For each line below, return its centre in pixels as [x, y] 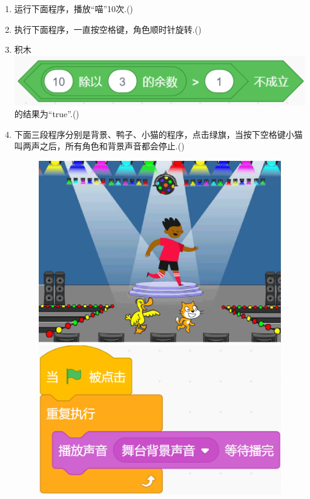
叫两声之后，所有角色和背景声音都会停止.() [99, 146]
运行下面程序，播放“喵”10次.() [74, 8]
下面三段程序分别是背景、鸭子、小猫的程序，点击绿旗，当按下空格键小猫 [158, 134]
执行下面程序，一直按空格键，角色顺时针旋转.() [108, 29]
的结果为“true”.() [47, 114]
